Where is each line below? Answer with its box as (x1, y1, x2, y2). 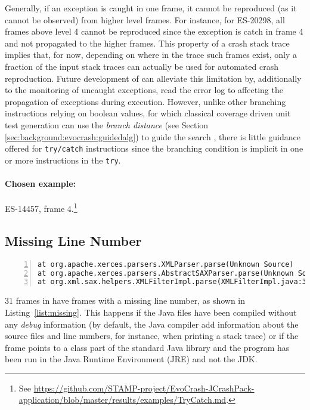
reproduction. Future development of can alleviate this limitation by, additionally (5, 72, 302, 84)
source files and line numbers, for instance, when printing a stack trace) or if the (5, 329, 299, 342)
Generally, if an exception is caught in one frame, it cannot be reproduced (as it (5, 2, 297, 14)
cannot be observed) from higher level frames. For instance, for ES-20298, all (5, 13, 285, 26)
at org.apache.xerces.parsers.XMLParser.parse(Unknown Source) (38, 260, 294, 269)
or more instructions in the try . (5, 153, 121, 166)
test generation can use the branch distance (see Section (5, 118, 209, 131)
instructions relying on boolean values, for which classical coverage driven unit (5, 107, 291, 119)
